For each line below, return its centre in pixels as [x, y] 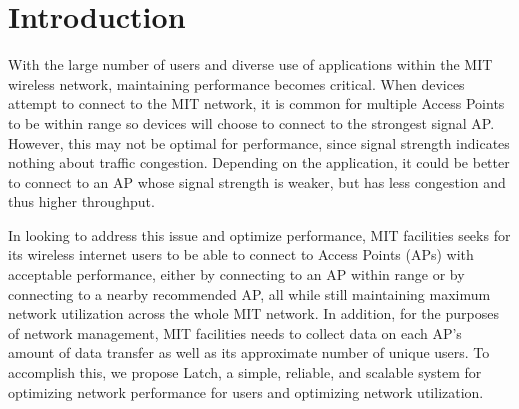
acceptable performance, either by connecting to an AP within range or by [236, 274]
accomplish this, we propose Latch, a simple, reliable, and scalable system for [245, 372]
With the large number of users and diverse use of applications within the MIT [250, 64]
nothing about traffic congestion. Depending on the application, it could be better [259, 162]
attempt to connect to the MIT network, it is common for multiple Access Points [256, 103]
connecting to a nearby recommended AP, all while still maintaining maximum [249, 293]
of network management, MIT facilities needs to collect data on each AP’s [235, 332]
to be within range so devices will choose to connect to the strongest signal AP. [251, 122]
